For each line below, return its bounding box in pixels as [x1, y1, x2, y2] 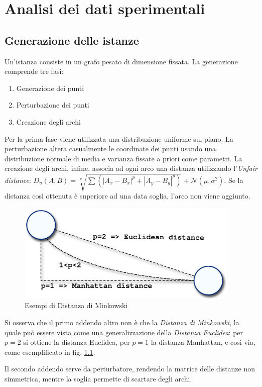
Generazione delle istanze [5, 32, 139, 48]
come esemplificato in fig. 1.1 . [5, 346, 95, 357]
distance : [5, 174, 31, 185]
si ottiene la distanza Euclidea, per [23, 337, 130, 347]
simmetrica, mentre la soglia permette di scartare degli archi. [5, 373, 192, 383]
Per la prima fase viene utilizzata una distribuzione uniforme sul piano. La [5, 133, 233, 144]
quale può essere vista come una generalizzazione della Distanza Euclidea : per [5, 327, 243, 337]
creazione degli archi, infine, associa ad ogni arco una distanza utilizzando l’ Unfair [5, 163, 257, 173]
